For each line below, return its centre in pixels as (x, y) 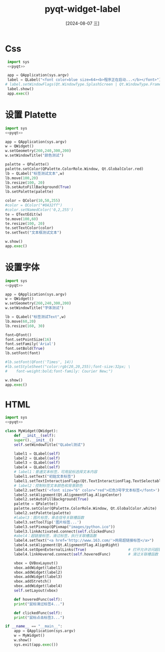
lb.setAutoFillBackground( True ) (38, 187)
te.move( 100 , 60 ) (22, 219)
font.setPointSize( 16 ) (28, 340)
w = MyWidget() (29, 636)
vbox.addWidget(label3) (38, 577)
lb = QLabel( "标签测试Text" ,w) (36, 317)
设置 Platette (31, 115)
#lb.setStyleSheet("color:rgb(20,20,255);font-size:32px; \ (68, 367)
